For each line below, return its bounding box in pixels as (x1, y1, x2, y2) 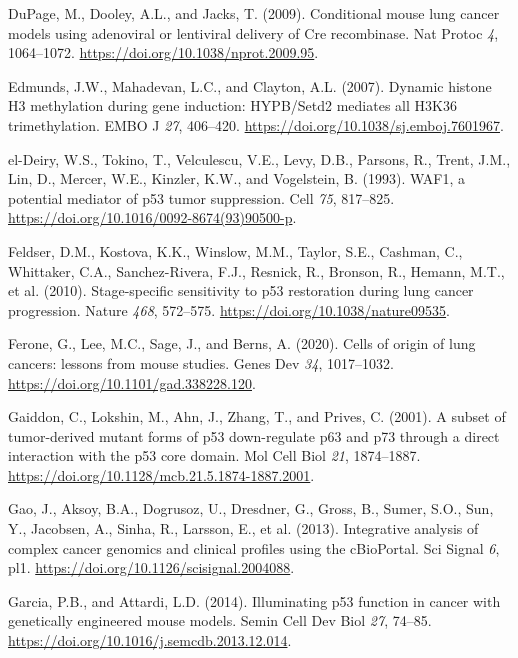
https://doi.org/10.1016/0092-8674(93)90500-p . (8, 207, 297, 228)
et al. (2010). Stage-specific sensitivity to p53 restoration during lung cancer (8, 280, 474, 301)
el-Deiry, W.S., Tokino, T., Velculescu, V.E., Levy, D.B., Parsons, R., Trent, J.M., (8, 148, 511, 169)
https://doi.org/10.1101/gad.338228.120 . (8, 372, 256, 393)
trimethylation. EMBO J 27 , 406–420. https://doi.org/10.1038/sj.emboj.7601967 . (8, 114, 504, 135)
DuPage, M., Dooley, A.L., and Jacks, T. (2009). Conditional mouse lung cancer (8, 3, 500, 23)
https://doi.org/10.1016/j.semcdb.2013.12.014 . (8, 630, 292, 651)
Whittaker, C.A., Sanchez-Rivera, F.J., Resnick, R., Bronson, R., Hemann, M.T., (8, 260, 505, 281)
